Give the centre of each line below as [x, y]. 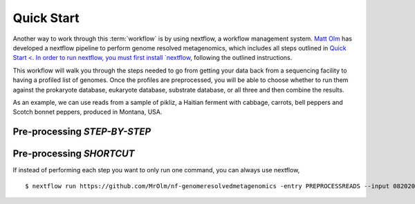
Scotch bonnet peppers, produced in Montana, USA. [87, 112]
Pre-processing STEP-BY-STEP [82, 132]
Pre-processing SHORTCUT [74, 154]
